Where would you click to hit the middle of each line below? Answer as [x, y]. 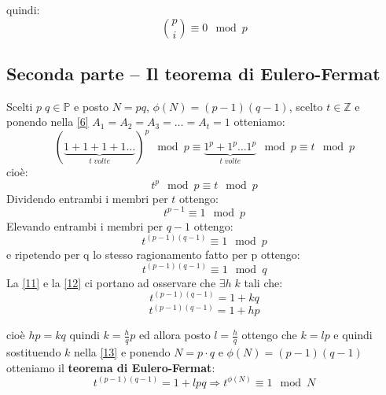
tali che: [263, 282]
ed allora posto [175, 335]
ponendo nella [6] [48, 122]
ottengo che [269, 335]
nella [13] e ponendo [122, 352]
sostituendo [34, 352]
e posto [92, 106]
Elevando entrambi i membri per [85, 225]
